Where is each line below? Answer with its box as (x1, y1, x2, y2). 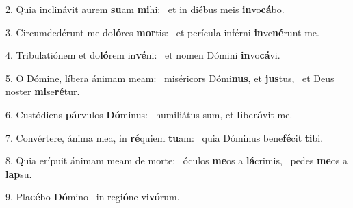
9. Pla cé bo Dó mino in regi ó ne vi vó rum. (5, 190, 180, 204)
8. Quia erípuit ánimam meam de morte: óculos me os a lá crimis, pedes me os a (5, 153, 348, 168)
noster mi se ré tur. (5, 84, 80, 99)
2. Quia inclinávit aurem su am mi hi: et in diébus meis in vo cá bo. (5, 2, 285, 16)
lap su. (5, 166, 32, 181)
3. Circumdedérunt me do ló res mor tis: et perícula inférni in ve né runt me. (5, 25, 319, 39)
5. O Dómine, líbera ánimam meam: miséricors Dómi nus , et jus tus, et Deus (5, 70, 335, 85)
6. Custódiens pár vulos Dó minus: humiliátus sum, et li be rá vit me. (5, 107, 293, 121)
